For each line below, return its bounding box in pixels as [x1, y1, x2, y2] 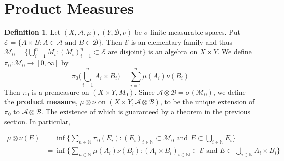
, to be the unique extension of [160, 96, 255, 107]
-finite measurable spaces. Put [148, 27, 240, 37]
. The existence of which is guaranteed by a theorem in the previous [41, 106, 250, 117]
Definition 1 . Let [4, 27, 61, 37]
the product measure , [4, 96, 78, 107]
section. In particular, [4, 116, 71, 126]
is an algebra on [148, 46, 198, 57]
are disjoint [108, 49, 143, 56]
